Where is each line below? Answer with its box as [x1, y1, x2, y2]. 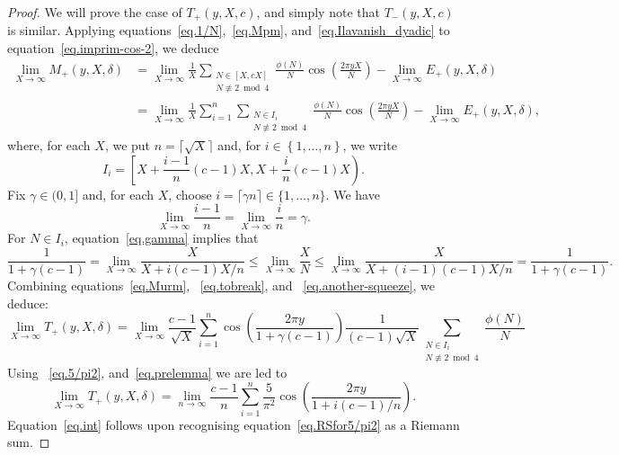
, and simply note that [256, 3, 380, 21]
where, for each [7, 136, 91, 155]
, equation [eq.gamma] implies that [64, 228, 259, 247]
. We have [325, 184, 380, 203]
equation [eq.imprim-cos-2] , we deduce [7, 39, 219, 58]
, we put [104, 136, 151, 155]
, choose [168, 184, 212, 203]
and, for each [82, 184, 155, 203]
